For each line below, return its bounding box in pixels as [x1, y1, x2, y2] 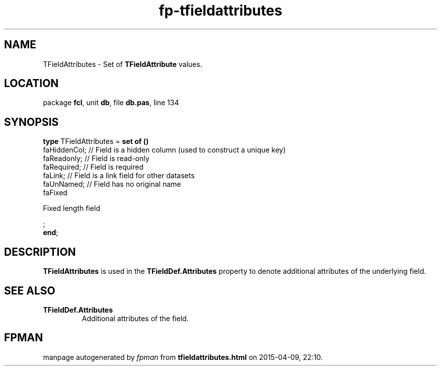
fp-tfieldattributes [159, 2, 282, 19]
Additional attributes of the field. [82, 314, 189, 323]
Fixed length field [43, 204, 100, 213]
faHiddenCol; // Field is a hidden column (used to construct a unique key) [43, 145, 286, 155]
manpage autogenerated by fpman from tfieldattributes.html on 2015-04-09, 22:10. [43, 352, 323, 361]
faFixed [43, 188, 67, 197]
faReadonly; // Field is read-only [43, 154, 150, 163]
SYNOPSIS [4, 115, 59, 128]
